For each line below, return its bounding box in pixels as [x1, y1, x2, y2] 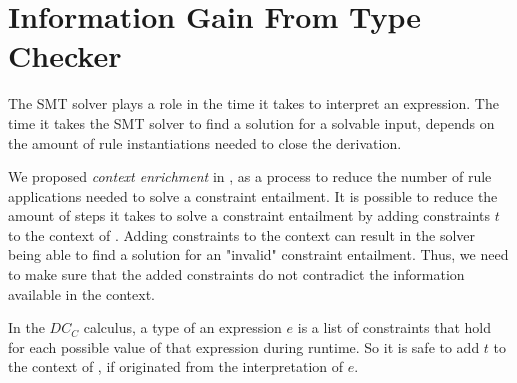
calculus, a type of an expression [83, 317, 282, 338]
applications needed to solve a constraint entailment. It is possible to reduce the [8, 185, 498, 206]
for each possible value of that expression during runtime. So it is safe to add [8, 336, 480, 357]
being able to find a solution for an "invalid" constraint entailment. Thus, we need [8, 244, 509, 265]
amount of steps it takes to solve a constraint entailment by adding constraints [8, 205, 491, 226]
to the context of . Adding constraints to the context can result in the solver [8, 224, 476, 245]
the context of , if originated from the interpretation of [8, 356, 344, 377]
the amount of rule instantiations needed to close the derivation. [8, 132, 402, 153]
